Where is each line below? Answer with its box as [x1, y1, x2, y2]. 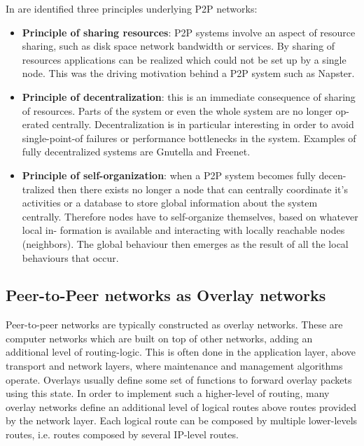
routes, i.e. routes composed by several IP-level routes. [6, 427, 239, 442]
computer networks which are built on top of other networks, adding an [6, 330, 313, 345]
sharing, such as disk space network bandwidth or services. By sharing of [22, 39, 335, 53]
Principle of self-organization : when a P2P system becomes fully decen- [22, 167, 346, 182]
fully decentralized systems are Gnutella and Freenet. [22, 144, 251, 159]
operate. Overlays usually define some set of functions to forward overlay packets [6, 372, 352, 386]
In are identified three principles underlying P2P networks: [6, 1, 258, 15]
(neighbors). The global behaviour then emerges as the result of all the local [22, 236, 349, 251]
